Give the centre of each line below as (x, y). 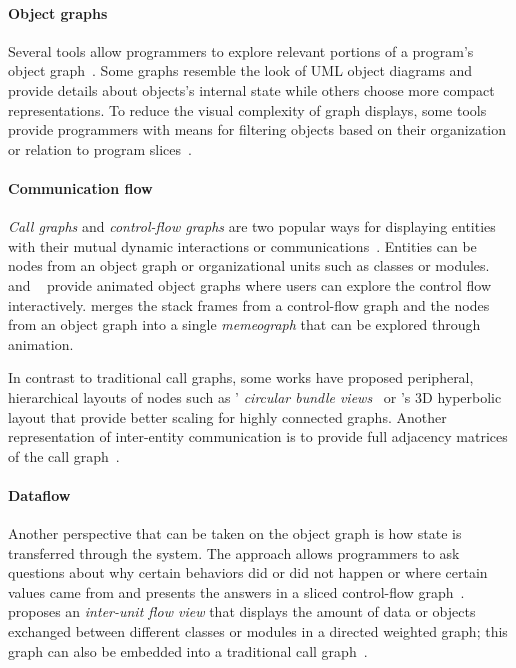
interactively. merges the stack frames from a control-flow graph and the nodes (249, 304)
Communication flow (80, 187)
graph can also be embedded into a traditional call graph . (188, 650)
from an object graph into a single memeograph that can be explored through (244, 324)
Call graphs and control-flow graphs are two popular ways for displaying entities (252, 226)
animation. (41, 343)
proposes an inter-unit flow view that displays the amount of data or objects (242, 611)
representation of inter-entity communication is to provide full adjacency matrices (258, 436)
